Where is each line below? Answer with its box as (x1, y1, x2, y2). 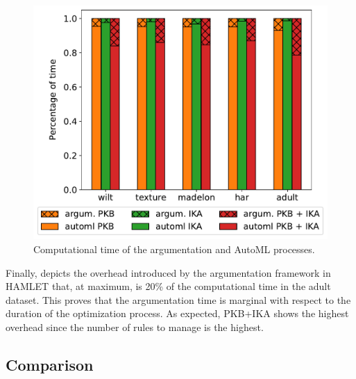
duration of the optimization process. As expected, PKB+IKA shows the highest (6, 306, 349, 321)
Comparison (6, 353, 94, 375)
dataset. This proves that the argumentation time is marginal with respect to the (6, 292, 351, 307)
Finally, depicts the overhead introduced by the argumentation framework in (6, 265, 331, 280)
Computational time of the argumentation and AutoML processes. (33, 241, 315, 256)
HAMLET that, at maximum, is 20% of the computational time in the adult (6, 279, 331, 293)
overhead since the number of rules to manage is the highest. (6, 319, 264, 334)
